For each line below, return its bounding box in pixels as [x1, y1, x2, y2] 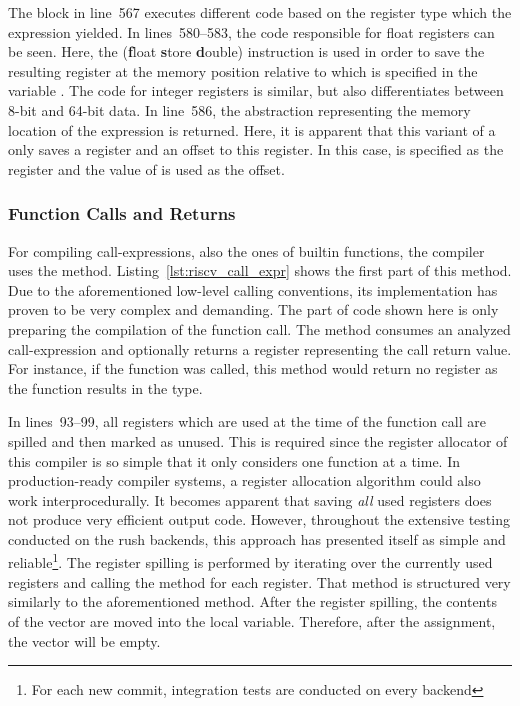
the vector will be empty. [8, 630, 161, 651]
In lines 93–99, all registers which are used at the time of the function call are [8, 411, 486, 432]
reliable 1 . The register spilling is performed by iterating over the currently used [8, 549, 493, 573]
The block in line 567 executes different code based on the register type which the [8, 2, 512, 22]
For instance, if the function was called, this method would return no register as [8, 358, 498, 379]
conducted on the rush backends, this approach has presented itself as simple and [8, 528, 506, 549]
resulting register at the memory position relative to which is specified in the [8, 60, 478, 81]
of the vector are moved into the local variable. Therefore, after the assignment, [8, 610, 496, 631]
